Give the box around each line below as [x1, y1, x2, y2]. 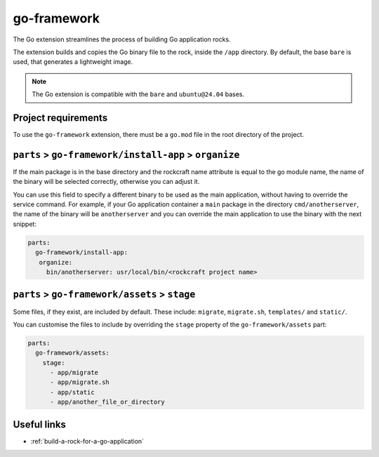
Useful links [13, 418, 67, 430]
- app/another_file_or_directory [50, 398, 165, 406]
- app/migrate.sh [50, 378, 110, 386]
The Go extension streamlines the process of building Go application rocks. [13, 35, 231, 44]
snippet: [13, 220, 36, 228]
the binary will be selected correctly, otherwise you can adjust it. [13, 178, 200, 186]
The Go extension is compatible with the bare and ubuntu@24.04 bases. [32, 90, 245, 98]
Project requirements [13, 112, 108, 124]
